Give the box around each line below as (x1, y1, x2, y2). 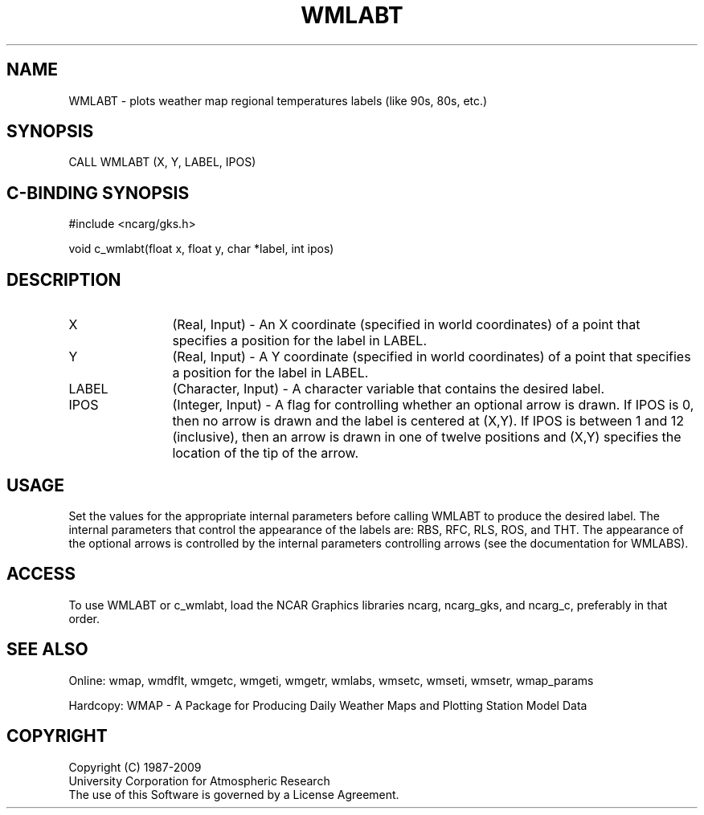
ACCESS (6, 564, 76, 585)
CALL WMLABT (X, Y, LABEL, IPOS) (68, 155, 256, 169)
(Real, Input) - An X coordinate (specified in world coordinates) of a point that (172, 316, 641, 333)
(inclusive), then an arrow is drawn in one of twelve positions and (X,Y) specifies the (172, 429, 681, 446)
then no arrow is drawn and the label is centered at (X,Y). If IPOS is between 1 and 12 (172, 413, 685, 430)
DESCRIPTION (6, 269, 121, 290)
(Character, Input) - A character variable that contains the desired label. (172, 381, 605, 397)
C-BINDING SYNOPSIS (6, 182, 190, 203)
